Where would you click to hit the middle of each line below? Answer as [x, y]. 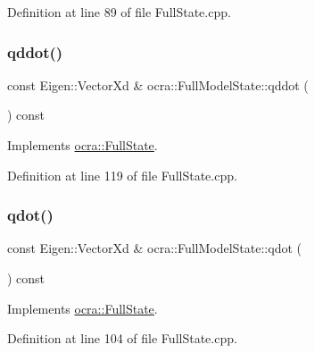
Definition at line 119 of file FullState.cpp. [122, 175]
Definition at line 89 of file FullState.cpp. [119, 12]
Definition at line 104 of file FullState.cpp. [122, 338]
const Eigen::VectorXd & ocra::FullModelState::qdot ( [154, 248]
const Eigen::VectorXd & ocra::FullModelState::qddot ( [158, 84]
